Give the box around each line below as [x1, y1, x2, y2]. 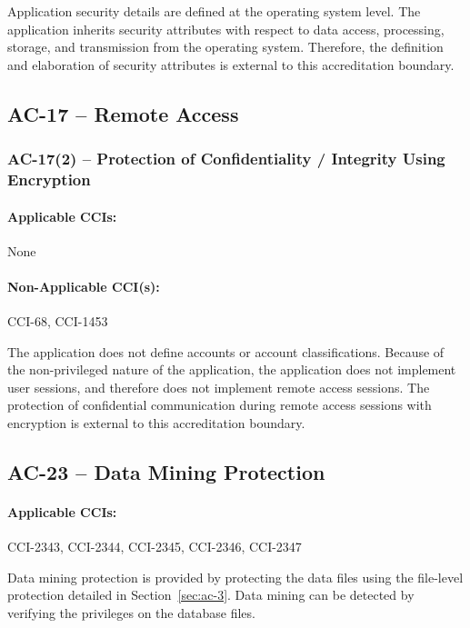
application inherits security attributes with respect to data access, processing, [7, 19, 445, 38]
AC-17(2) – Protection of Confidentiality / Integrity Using [7, 147, 445, 170]
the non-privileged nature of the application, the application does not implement [7, 360, 456, 379]
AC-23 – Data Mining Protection [7, 458, 325, 486]
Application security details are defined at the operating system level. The [7, 2, 421, 20]
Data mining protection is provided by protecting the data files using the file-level [7, 567, 464, 586]
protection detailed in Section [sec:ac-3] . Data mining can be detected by [7, 585, 415, 604]
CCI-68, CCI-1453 [7, 312, 108, 331]
